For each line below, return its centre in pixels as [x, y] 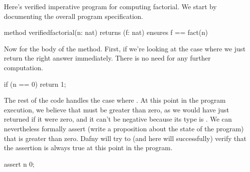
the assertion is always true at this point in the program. [88, 148]
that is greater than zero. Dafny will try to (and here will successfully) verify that [125, 138]
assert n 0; [19, 164]
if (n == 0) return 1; [35, 84]
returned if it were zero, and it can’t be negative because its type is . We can [118, 119]
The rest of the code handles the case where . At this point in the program [115, 100]
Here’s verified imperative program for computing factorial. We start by [110, 6]
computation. [23, 67]
